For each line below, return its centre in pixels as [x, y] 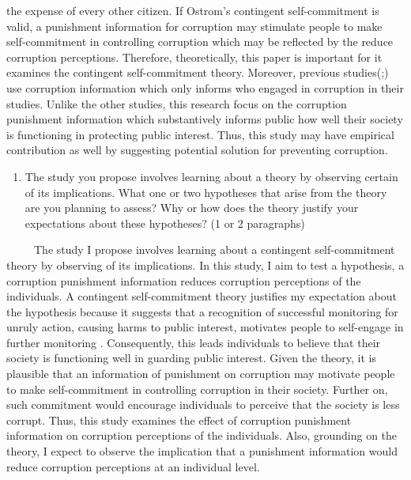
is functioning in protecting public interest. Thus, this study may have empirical [200, 134]
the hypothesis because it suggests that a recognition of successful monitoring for [202, 311]
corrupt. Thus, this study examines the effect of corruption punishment [179, 420]
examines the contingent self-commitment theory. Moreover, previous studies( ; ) [198, 72]
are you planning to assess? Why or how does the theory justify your [192, 208]
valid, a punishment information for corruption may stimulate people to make [194, 26]
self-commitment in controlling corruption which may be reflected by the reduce [200, 42]
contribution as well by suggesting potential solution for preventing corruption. [197, 150]
